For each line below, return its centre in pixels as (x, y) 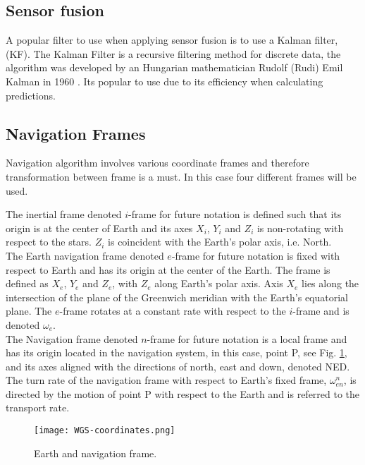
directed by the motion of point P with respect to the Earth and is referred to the (183, 393)
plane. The (29, 311)
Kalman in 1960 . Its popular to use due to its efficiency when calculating (165, 81)
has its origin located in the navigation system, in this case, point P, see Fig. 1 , (177, 352)
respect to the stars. (49, 242)
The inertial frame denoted (64, 214)
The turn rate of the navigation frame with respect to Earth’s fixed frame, (166, 380)
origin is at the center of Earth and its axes (99, 228)
